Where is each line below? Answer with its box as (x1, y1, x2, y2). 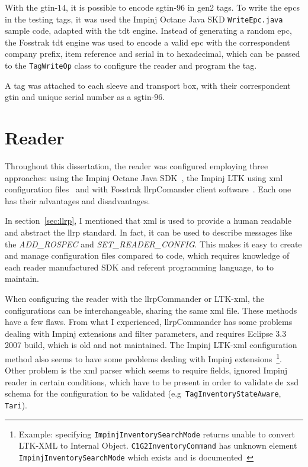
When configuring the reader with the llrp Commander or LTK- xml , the (5, 292, 264, 304)
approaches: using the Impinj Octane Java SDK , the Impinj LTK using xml (5, 171, 283, 183)
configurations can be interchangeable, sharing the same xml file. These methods (5, 304, 297, 316)
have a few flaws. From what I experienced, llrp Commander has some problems (5, 315, 293, 328)
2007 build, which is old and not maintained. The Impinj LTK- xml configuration (5, 339, 297, 351)
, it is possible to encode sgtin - (66, 1, 177, 13)
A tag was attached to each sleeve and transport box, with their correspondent (5, 79, 291, 91)
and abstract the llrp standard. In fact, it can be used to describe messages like (5, 226, 293, 238)
